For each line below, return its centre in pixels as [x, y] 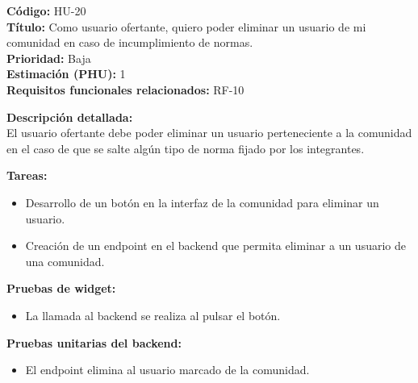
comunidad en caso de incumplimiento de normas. [130, 42]
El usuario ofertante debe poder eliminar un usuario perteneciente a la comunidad [209, 133]
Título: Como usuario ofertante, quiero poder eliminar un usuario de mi [186, 26]
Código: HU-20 [46, 10]
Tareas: [27, 175]
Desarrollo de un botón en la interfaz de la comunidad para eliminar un [202, 202]
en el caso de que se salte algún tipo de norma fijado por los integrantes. [186, 148]
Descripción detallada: [70, 117]
